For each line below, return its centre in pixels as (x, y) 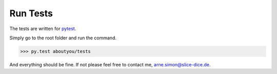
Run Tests (31, 13)
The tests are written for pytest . (43, 29)
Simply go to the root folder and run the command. (63, 38)
